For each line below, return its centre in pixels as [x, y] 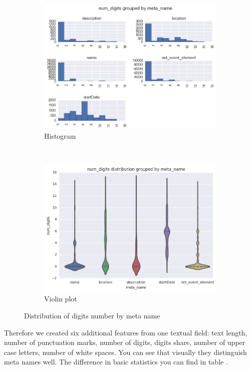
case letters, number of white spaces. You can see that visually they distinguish [125, 352]
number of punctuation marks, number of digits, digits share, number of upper [125, 342]
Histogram [60, 136]
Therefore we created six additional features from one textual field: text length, [126, 332]
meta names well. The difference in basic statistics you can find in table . [116, 362]
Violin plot [61, 299]
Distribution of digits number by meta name [92, 316]
